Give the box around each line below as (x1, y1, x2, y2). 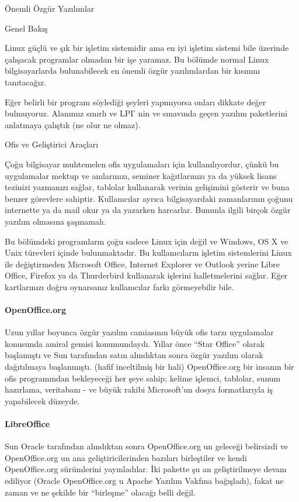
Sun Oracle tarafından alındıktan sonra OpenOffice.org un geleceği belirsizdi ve (5, 440, 288, 452)
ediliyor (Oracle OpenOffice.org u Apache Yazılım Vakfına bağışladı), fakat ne (5, 475, 284, 486)
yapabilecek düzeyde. (5, 394, 80, 407)
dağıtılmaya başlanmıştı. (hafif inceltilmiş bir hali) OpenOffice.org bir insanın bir (5, 360, 294, 373)
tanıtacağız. (5, 75, 46, 88)
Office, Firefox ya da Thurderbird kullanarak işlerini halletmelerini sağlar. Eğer (5, 269, 288, 281)
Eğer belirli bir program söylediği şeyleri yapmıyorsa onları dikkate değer (5, 95, 266, 108)
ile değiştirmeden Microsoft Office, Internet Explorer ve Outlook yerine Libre (5, 257, 280, 270)
